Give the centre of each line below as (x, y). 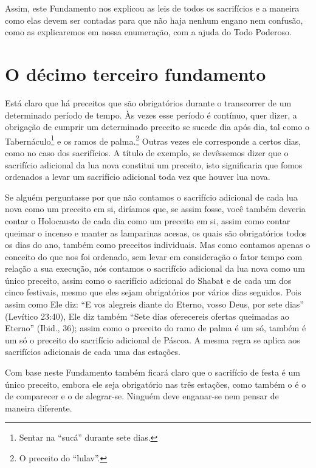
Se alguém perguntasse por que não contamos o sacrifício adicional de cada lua (151, 197)
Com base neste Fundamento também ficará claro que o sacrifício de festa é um (153, 372)
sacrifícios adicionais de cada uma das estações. (93, 352)
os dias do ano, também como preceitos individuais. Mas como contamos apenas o (158, 245)
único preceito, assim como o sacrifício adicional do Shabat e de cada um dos (148, 280)
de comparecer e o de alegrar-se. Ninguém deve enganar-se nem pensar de (142, 396)
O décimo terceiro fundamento (136, 73)
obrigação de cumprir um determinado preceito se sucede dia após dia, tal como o (157, 127)
